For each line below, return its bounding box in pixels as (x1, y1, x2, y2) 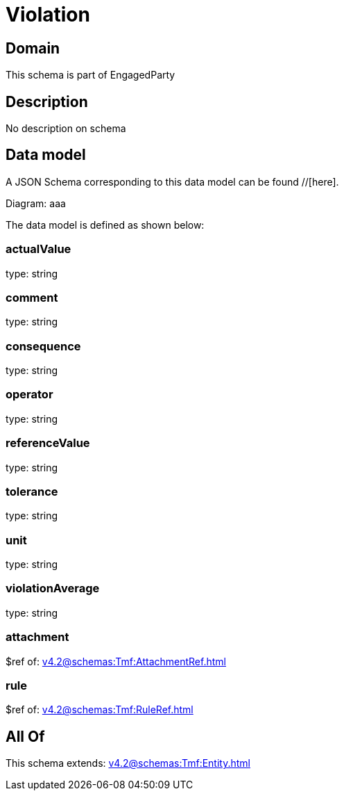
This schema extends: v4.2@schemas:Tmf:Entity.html (6, 757, 250, 770)
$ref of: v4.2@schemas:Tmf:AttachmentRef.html (6, 655, 226, 667)
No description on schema (6, 122, 126, 135)
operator (6, 387, 53, 402)
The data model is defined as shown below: (6, 218, 205, 231)
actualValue (6, 242, 71, 257)
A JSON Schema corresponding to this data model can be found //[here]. (6, 175, 339, 188)
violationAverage (6, 581, 100, 596)
